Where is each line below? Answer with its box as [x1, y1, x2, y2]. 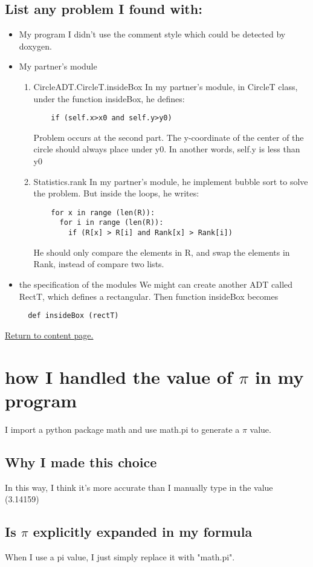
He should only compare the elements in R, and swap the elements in [33, 245, 290, 258]
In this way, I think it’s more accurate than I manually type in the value [5, 481, 273, 493]
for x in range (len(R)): [51, 208, 155, 217]
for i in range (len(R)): [59, 218, 164, 227]
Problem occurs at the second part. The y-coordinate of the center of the [33, 131, 304, 143]
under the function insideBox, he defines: [33, 92, 185, 105]
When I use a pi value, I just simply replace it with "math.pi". [5, 550, 235, 563]
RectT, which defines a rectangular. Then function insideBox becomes [19, 290, 279, 302]
